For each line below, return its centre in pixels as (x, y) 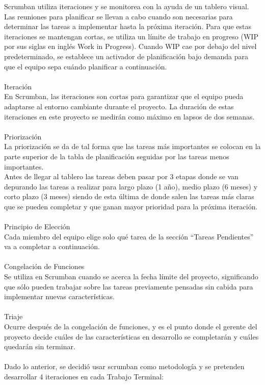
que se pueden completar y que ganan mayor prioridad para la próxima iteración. (131, 206)
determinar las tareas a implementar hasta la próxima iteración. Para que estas (128, 26)
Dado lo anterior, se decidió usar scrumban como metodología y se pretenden (124, 366)
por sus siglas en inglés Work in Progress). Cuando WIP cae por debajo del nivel (130, 46)
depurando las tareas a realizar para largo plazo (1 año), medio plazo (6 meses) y (131, 186)
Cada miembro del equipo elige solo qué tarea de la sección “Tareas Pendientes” (129, 236)
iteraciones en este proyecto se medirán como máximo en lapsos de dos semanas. (129, 116)
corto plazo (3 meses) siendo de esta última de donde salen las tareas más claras (129, 196)
